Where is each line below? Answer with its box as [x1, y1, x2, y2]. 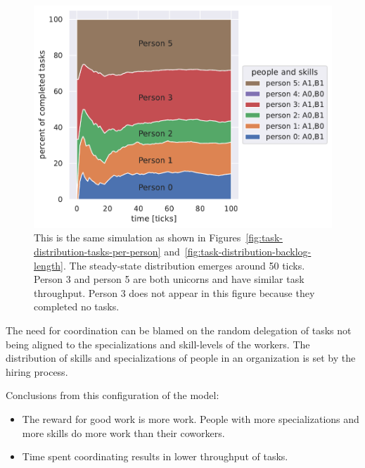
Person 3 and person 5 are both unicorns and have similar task [34, 272, 305, 286]
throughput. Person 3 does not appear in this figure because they [34, 285, 315, 300]
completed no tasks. [34, 299, 120, 314]
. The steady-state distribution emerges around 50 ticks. [63, 258, 305, 272]
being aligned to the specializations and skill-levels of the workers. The [6, 336, 310, 351]
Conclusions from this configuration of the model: [6, 388, 219, 403]
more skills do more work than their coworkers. [22, 425, 225, 440]
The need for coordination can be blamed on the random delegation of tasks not [6, 323, 352, 337]
